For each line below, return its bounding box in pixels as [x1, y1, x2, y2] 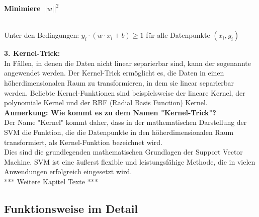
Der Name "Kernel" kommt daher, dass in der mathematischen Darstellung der [4, 117, 247, 127]
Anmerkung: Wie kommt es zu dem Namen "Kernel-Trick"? [4, 107, 216, 117]
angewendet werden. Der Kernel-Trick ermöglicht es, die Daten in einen [4, 67, 224, 78]
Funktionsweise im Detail [4, 200, 138, 216]
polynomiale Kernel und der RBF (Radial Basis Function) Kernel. [4, 97, 208, 108]
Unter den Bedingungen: [4, 30, 79, 40]
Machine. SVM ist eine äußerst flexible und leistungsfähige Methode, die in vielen [4, 156, 255, 167]
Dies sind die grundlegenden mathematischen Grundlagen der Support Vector [4, 147, 243, 157]
